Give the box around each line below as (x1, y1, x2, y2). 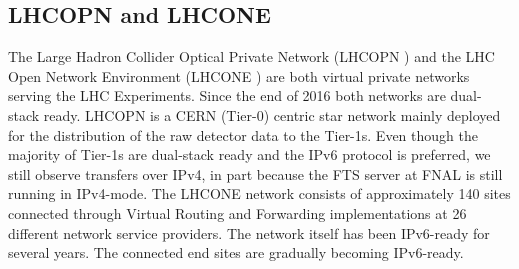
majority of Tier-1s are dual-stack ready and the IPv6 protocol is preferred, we (8, 144, 491, 165)
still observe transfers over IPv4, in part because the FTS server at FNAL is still (8, 163, 503, 184)
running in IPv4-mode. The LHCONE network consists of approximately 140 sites (8, 183, 511, 204)
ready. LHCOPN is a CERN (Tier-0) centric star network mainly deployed (43, 104, 501, 125)
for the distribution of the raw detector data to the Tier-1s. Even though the (8, 124, 478, 145)
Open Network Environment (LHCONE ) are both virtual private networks (8, 65, 470, 86)
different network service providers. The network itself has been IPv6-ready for (8, 222, 490, 243)
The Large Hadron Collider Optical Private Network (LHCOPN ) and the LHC (8, 46, 495, 67)
